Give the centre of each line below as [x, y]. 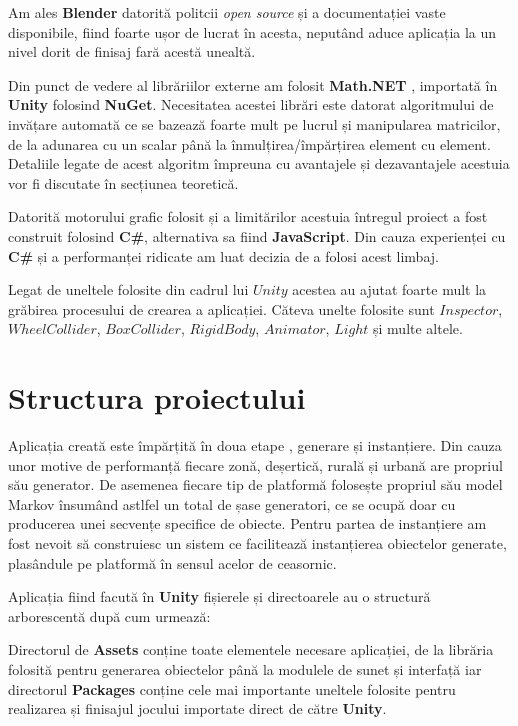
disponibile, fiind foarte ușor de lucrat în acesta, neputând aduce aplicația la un [252, 31]
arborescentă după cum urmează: [109, 615]
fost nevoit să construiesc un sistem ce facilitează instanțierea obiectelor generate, [257, 543]
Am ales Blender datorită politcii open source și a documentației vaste [227, 12]
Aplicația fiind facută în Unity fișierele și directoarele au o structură [219, 596]
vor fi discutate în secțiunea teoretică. [123, 182]
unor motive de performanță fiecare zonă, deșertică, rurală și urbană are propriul [255, 464]
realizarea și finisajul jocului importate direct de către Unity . [197, 708]
